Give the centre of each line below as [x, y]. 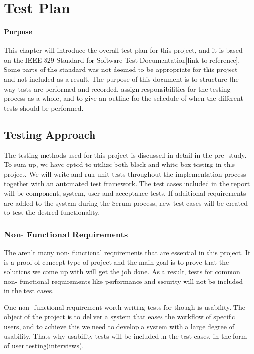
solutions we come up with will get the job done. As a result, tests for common [122, 271]
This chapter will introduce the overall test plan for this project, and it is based [123, 50]
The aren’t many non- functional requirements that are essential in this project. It [127, 252]
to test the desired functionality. [52, 212]
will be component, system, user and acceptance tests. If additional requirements [125, 193]
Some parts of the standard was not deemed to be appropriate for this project [121, 69]
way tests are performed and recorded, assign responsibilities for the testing [117, 88]
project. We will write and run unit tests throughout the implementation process [125, 174]
